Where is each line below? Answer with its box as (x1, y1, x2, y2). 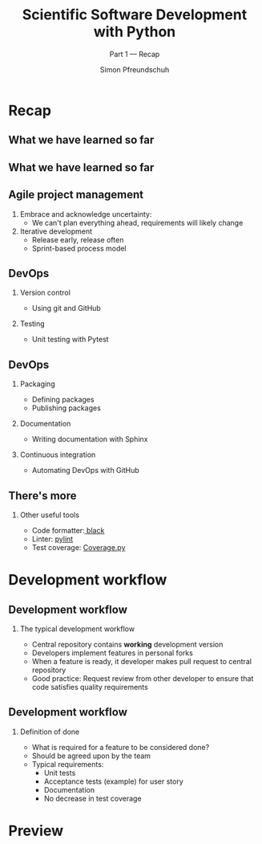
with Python (93, 22, 176, 41)
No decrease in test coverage (43, 793, 142, 803)
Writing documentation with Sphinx (31, 434, 148, 444)
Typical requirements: (31, 759, 104, 769)
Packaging (19, 379, 55, 389)
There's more (8, 488, 78, 503)
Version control (19, 287, 71, 298)
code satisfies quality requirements (31, 682, 148, 691)
